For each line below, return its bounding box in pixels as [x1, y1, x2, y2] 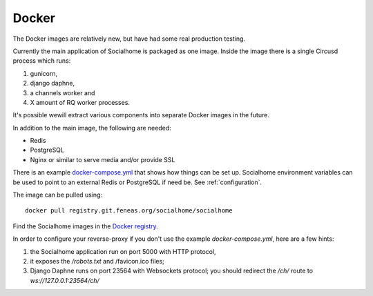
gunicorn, [30, 69, 58, 77]
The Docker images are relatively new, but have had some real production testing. [12, 34, 245, 43]
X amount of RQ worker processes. [30, 98, 131, 106]
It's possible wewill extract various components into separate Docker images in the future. [12, 111, 269, 119]
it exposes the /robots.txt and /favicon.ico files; [30, 257, 165, 265]
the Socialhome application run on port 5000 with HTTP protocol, [30, 247, 217, 255]
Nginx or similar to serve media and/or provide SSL [30, 155, 175, 164]
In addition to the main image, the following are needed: [12, 124, 172, 132]
